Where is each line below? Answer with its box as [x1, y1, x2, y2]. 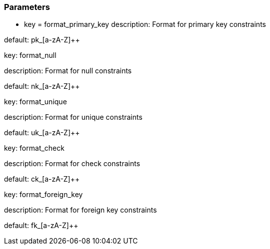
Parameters [4, 2, 50, 12]
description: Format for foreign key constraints [4, 206, 157, 215]
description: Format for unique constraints [4, 113, 142, 122]
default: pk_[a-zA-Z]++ [4, 35, 80, 44]
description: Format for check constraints [4, 159, 140, 168]
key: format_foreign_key [4, 190, 83, 199]
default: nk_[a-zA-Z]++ [4, 82, 80, 91]
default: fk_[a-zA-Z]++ [4, 221, 78, 230]
